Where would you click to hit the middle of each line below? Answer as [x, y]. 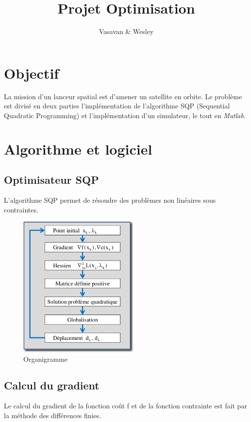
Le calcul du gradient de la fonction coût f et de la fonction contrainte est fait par [125, 406]
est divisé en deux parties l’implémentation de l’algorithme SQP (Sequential [117, 106]
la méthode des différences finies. [53, 415]
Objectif [32, 73]
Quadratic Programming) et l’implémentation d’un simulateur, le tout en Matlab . [125, 115]
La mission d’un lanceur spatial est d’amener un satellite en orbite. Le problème [123, 96]
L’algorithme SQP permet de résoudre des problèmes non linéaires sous [110, 200]
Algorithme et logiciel [78, 149]
